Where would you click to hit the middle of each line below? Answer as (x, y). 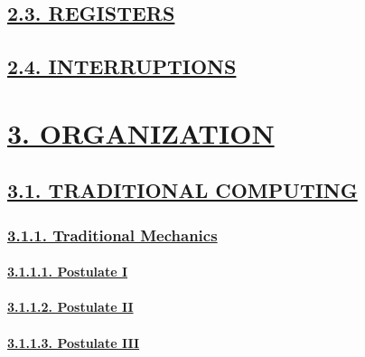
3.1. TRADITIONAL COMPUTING (182, 190)
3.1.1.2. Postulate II (70, 307)
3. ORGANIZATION (141, 132)
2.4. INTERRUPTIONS (122, 66)
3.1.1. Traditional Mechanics (112, 235)
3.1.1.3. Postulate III (74, 342)
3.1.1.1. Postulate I (67, 272)
